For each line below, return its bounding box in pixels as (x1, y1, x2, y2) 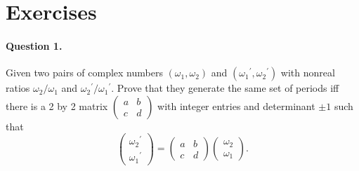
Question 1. (6, 38, 63, 53)
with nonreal (280, 65, 335, 80)
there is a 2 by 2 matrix (6, 98, 108, 113)
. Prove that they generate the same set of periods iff (111, 81, 339, 95)
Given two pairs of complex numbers (6, 65, 163, 80)
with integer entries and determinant (157, 98, 315, 113)
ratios (6, 81, 30, 95)
